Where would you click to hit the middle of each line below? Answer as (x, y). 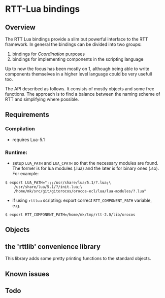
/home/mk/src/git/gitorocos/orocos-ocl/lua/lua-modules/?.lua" (80, 191)
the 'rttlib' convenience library (53, 246)
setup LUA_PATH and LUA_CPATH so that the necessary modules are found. (85, 163)
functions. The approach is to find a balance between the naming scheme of (83, 94)
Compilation (20, 129)
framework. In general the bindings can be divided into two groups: (73, 44)
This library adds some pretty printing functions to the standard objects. (78, 259)
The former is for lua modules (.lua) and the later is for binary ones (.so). (85, 168)
